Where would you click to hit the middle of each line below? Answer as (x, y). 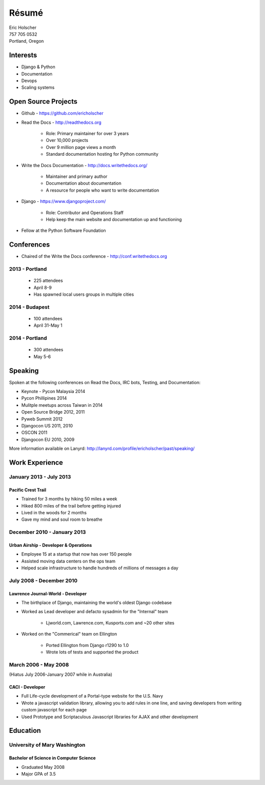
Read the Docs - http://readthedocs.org (61, 122)
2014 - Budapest (29, 307)
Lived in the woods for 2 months (54, 512)
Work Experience (36, 463)
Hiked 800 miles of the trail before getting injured (71, 505)
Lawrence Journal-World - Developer (48, 593)
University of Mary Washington (47, 745)
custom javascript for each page (54, 710)
